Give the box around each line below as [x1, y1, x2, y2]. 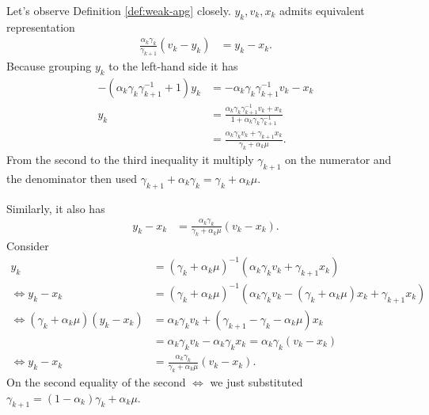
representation [6, 18, 75, 35]
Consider [6, 238, 49, 254]
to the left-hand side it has [108, 58, 238, 74]
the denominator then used [6, 169, 138, 186]
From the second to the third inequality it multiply [6, 151, 254, 168]
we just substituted [210, 373, 303, 390]
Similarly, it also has [6, 200, 105, 216]
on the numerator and [285, 151, 392, 168]
